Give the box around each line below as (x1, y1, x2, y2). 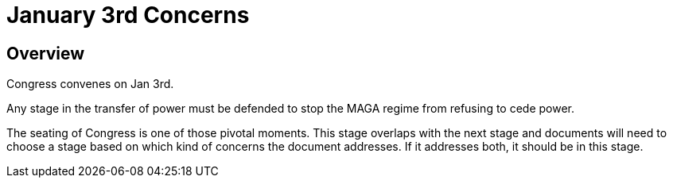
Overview (6, 43, 85, 63)
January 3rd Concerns (6, 2, 250, 29)
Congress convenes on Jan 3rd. (6, 77, 174, 91)
